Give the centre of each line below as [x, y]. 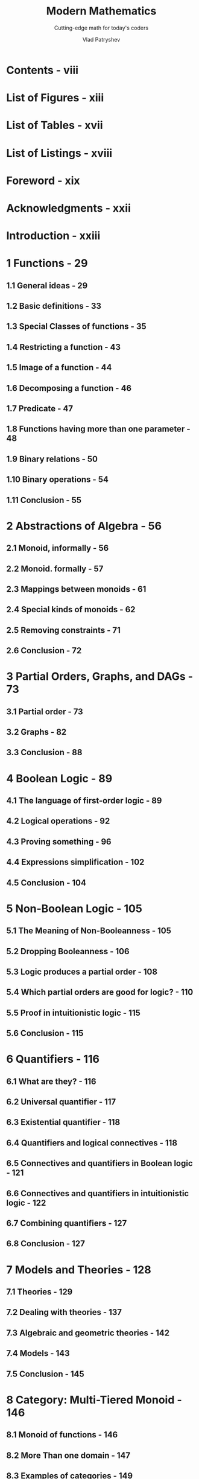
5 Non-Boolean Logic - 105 [74, 908]
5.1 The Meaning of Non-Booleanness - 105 [89, 931]
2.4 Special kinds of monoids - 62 [71, 610]
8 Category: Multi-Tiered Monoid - [94, 1400]
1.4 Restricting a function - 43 [64, 347]
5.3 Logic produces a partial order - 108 [82, 971]
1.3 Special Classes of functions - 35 [76, 327]
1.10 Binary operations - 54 [57, 480]
